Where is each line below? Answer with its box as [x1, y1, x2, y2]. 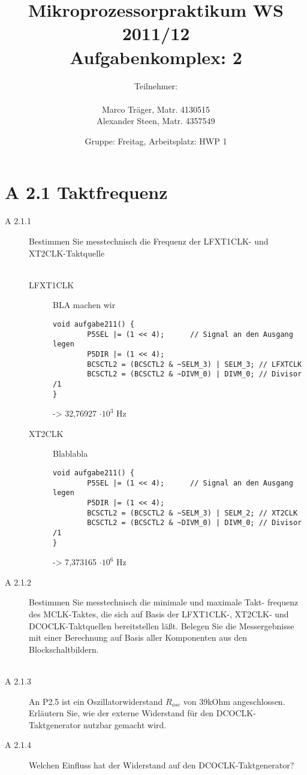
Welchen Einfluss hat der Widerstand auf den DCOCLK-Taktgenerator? [29, 758, 294, 771]
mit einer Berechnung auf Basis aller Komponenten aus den [29, 631, 247, 644]
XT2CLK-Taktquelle [29, 246, 105, 259]
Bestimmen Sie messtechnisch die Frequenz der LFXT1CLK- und [29, 235, 269, 247]
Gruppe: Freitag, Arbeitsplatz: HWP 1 [85, 134, 227, 147]
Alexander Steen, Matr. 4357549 [97, 114, 215, 127]
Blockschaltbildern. [29, 643, 99, 655]
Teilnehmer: [134, 79, 177, 92]
